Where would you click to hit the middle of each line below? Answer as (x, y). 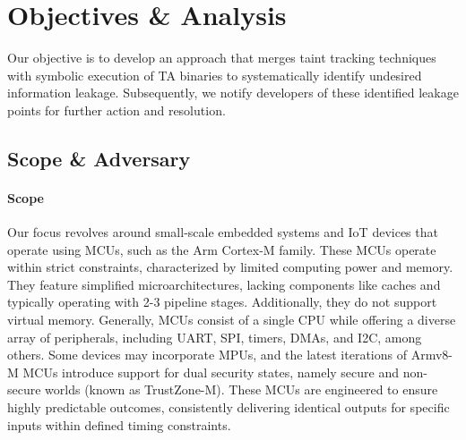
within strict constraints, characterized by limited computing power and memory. (230, 267)
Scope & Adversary (99, 158)
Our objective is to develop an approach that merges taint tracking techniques (222, 58)
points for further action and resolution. (116, 110)
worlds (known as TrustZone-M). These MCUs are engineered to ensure (242, 389)
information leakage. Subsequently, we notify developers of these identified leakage (233, 93)
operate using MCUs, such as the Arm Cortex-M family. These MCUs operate (222, 249)
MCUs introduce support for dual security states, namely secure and (211, 372)
